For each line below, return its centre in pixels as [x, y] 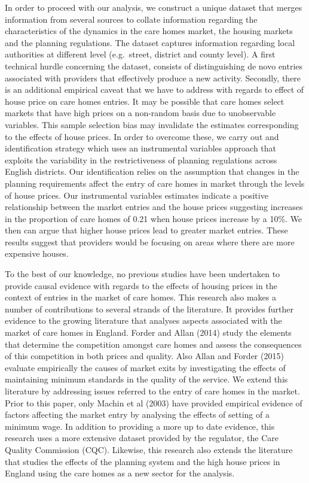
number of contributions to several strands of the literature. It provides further [149, 309]
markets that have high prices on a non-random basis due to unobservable [140, 113]
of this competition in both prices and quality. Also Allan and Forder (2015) [144, 356]
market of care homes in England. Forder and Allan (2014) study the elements [148, 332]
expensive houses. [37, 253]
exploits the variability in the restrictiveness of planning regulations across [141, 160]
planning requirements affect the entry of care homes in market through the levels [155, 183]
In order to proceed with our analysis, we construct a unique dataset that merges [154, 7]
